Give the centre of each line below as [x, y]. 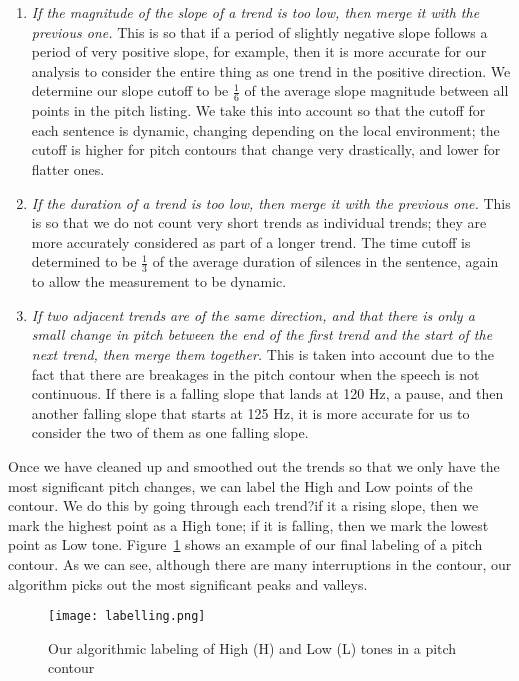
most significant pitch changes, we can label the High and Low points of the [240, 485]
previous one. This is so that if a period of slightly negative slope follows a [259, 31]
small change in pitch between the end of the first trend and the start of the [262, 334]
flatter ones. [68, 168]
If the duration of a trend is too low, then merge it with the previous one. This [271, 202]
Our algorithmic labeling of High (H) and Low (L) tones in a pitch [252, 647]
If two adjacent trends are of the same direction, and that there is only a [253, 314]
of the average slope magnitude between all [376, 90]
